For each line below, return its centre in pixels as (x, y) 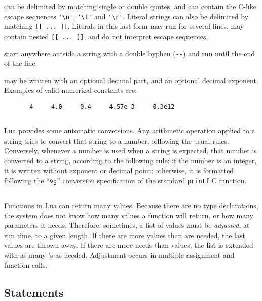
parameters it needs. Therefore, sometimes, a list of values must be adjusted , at (127, 225)
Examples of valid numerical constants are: (71, 90)
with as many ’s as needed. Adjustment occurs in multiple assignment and (119, 255)
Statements (34, 292)
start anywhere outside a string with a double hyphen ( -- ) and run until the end (130, 53)
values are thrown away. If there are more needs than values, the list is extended (129, 245)
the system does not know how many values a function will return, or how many (129, 215)
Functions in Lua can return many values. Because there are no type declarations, (131, 205)
